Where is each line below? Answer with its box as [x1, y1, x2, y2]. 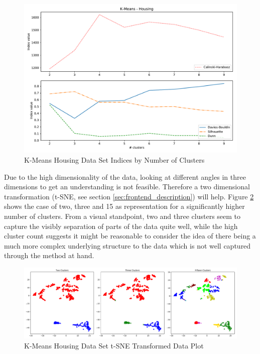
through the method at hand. [4, 250, 94, 261]
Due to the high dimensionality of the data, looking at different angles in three [4, 171, 246, 182]
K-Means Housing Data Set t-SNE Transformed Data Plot [24, 340, 204, 350]
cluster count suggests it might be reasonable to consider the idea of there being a [4, 230, 256, 241]
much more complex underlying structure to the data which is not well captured [4, 240, 251, 251]
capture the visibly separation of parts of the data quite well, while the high [4, 220, 238, 231]
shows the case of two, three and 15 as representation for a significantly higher [4, 201, 245, 211]
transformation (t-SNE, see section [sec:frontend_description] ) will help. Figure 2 [4, 191, 254, 201]
